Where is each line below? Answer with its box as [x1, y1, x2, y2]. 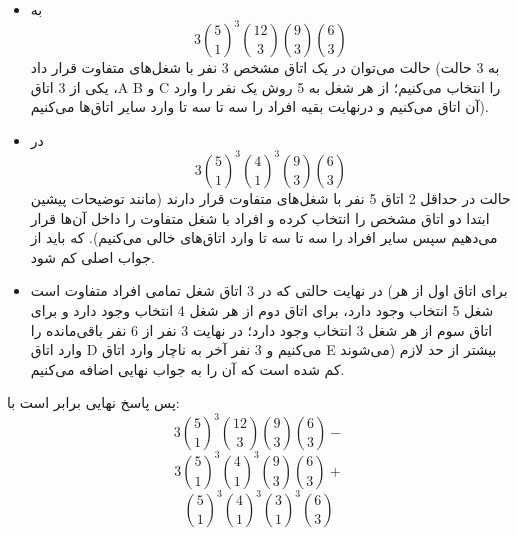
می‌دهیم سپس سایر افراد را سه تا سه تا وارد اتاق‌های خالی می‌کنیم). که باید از [30, 227, 498, 248]
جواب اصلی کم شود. [30, 246, 155, 267]
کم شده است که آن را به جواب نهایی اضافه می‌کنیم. [30, 358, 345, 379]
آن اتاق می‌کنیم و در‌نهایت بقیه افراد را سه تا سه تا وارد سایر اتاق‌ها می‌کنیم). [30, 96, 489, 117]
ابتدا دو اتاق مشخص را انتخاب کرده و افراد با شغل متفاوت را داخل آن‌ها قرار [30, 207, 490, 228]
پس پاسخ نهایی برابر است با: [7, 392, 180, 413]
